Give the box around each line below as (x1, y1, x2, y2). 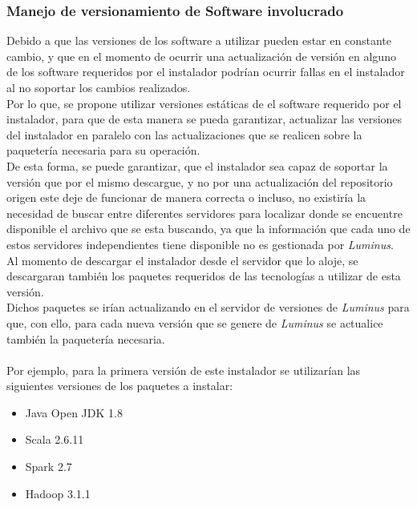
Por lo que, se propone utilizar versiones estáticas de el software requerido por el (6, 95, 402, 111)
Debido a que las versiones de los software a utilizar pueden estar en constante (6, 32, 391, 49)
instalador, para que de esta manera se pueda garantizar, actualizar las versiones (6, 111, 403, 127)
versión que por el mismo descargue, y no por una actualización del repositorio (6, 173, 393, 190)
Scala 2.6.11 (25, 431, 84, 448)
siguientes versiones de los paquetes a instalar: (6, 377, 233, 394)
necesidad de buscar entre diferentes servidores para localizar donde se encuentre (6, 204, 403, 221)
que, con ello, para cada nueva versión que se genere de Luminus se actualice (6, 314, 383, 331)
